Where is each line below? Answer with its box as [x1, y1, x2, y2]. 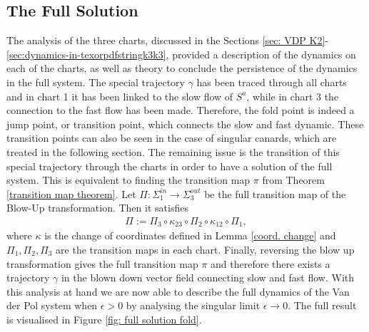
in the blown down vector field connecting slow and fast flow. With [61, 270, 355, 285]
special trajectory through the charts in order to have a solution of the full [6, 158, 333, 173]
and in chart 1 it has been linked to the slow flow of [6, 88, 233, 103]
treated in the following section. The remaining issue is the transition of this [6, 144, 340, 159]
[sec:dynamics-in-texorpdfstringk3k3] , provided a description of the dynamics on [6, 46, 356, 61]
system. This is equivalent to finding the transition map [6, 172, 251, 187]
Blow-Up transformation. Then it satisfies [6, 200, 188, 215]
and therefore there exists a [211, 256, 330, 271]
